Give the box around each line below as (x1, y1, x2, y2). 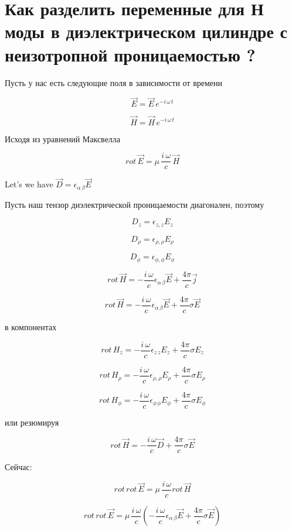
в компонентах (5, 320, 57, 333)
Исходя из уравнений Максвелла (5, 132, 121, 145)
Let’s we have (5, 178, 53, 190)
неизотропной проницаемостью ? (5, 42, 256, 66)
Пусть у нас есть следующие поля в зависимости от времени (5, 76, 223, 88)
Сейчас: (5, 461, 32, 473)
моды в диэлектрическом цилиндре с (5, 19, 288, 43)
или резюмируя (5, 416, 59, 428)
